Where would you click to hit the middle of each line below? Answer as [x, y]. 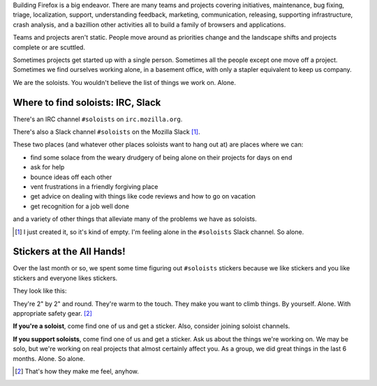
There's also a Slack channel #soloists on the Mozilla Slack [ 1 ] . [106, 132]
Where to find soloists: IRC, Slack [87, 102]
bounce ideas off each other [71, 177]
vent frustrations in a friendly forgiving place [94, 186]
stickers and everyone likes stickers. [65, 278]
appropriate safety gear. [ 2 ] [52, 314]
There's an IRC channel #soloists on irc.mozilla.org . [98, 119]
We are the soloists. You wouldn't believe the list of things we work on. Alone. [125, 82]
